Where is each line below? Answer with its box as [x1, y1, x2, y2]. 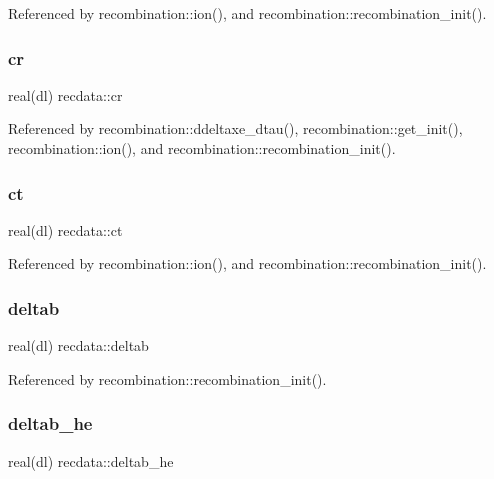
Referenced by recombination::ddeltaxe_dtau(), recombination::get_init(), [8, 118, 463, 139]
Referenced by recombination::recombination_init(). [8, 368, 327, 389]
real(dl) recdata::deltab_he [8, 450, 174, 471]
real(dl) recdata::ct [8, 219, 123, 240]
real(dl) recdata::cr [8, 84, 123, 105]
